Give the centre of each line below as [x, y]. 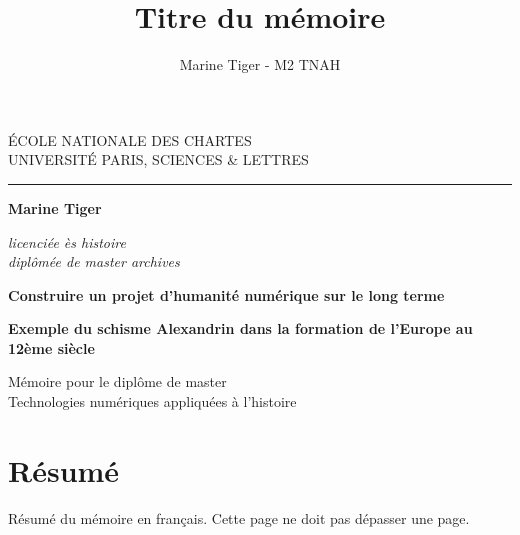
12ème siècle [51, 347]
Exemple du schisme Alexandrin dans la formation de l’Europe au [240, 328]
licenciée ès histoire [67, 241]
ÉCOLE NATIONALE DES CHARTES [130, 139]
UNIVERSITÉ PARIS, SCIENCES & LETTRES [158, 159]
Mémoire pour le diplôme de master [117, 381]
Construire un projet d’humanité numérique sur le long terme [226, 294]
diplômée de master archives [94, 261]
